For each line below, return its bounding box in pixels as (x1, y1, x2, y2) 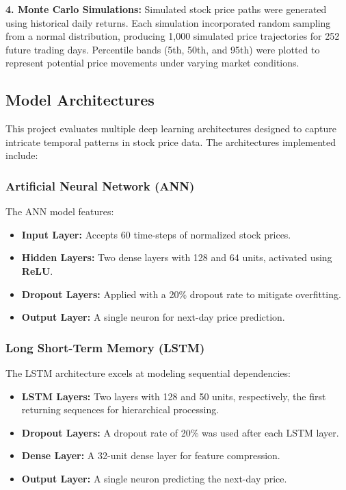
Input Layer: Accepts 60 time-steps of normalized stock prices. (21, 227, 291, 241)
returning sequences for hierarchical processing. (21, 402, 219, 417)
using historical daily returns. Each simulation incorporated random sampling (5, 15, 331, 29)
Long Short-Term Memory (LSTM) (5, 339, 205, 356)
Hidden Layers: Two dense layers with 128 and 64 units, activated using (21, 250, 332, 265)
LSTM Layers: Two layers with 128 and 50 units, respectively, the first (21, 389, 326, 403)
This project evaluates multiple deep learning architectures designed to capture (5, 121, 336, 136)
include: (5, 148, 38, 162)
